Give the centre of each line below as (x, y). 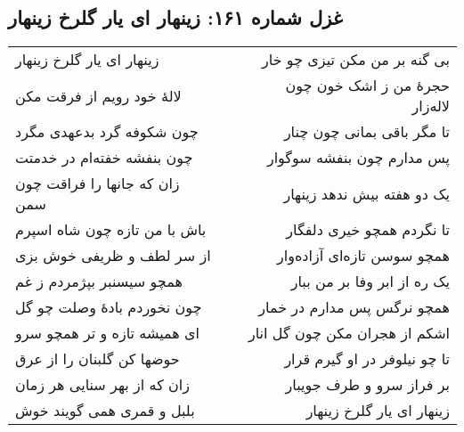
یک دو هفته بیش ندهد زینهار (366, 193)
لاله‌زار (431, 106)
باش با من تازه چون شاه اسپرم (111, 230)
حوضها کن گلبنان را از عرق (98, 359)
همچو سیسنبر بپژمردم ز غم (99, 281)
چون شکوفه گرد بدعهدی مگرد (107, 132)
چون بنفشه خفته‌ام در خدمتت (104, 158)
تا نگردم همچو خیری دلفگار (368, 230)
